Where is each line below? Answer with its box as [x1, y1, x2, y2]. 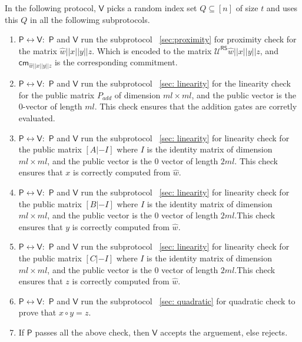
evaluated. [18, 111, 55, 124]
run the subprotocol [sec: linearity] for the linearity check [81, 77, 291, 89]
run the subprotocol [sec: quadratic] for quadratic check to [81, 294, 296, 307]
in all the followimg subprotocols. [30, 13, 150, 25]
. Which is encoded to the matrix [92, 44, 212, 57]
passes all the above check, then [35, 326, 150, 338]
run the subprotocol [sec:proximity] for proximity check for [81, 33, 297, 45]
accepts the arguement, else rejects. [160, 326, 288, 338]
